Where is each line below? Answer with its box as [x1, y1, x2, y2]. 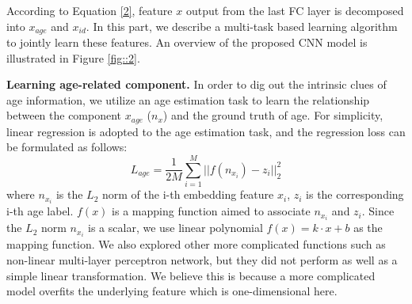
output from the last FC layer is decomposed [185, 2, 404, 18]
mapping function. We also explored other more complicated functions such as [6, 236, 386, 253]
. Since [361, 203, 395, 219]
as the [353, 219, 383, 236]
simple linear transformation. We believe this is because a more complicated [6, 267, 376, 283]
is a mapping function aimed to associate [112, 203, 311, 219]
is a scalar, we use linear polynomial [88, 219, 263, 236]
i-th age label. [6, 203, 74, 219]
